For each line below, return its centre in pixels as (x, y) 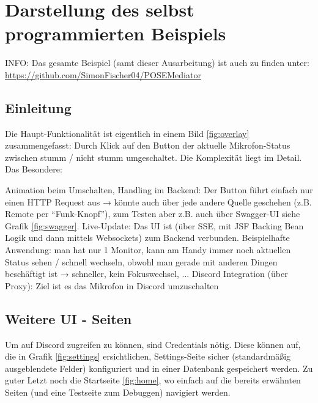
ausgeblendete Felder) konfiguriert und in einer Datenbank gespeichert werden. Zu (159, 368)
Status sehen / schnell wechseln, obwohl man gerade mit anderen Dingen (141, 261)
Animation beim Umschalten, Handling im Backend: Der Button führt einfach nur (159, 190)
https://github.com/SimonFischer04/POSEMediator (103, 74)
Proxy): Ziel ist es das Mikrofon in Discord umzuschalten (112, 285)
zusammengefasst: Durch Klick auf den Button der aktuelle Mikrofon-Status (148, 145)
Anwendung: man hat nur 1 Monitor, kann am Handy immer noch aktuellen (148, 250)
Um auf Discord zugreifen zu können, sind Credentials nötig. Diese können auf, (153, 344)
